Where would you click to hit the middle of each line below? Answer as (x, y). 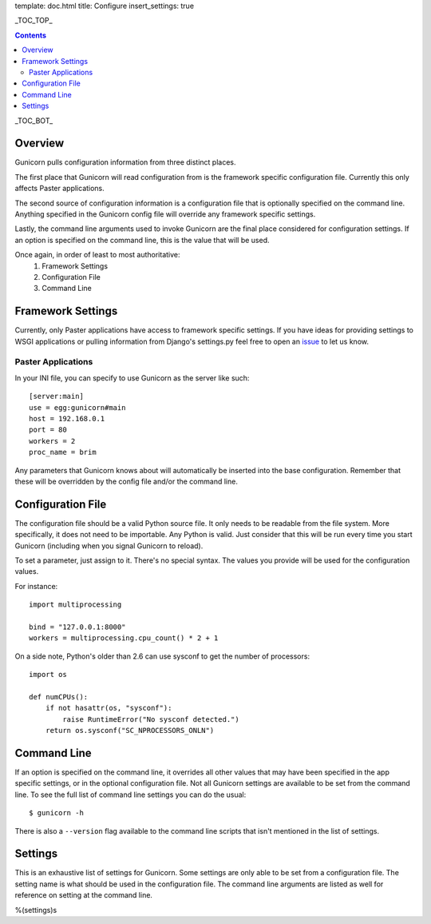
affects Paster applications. (60, 189)
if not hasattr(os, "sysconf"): (109, 708)
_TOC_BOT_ (34, 121)
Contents (31, 35)
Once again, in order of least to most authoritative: (97, 255)
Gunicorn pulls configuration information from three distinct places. (125, 162)
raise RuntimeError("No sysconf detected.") (151, 719)
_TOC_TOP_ (34, 21)
